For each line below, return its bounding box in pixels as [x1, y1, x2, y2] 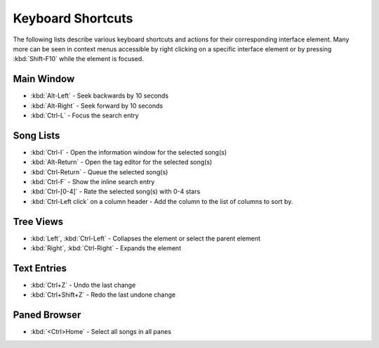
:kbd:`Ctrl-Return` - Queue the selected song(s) [30, 167, 168, 176]
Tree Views [13, 215, 64, 228]
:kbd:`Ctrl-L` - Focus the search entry [30, 111, 140, 120]
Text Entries [13, 262, 67, 274]
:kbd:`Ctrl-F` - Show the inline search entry [30, 178, 155, 186]
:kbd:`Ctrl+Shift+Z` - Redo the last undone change [30, 290, 175, 299]
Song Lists [13, 129, 60, 141]
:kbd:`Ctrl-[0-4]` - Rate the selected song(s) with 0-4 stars [30, 187, 201, 196]
